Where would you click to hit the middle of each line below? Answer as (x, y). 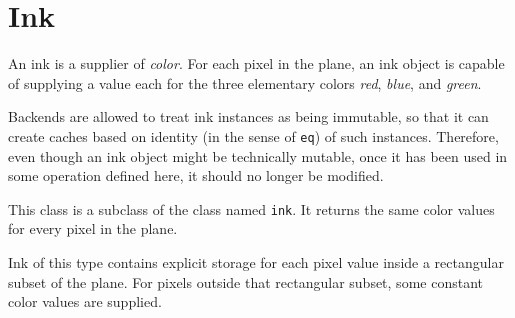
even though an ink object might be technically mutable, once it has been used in (258, 155)
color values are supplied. (85, 301)
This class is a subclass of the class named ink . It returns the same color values (251, 208)
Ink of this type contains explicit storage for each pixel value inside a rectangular (256, 262)
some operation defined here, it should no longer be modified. (196, 175)
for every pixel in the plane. (93, 228)
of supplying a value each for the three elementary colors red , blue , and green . (245, 82)
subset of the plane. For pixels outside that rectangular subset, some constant (245, 281)
